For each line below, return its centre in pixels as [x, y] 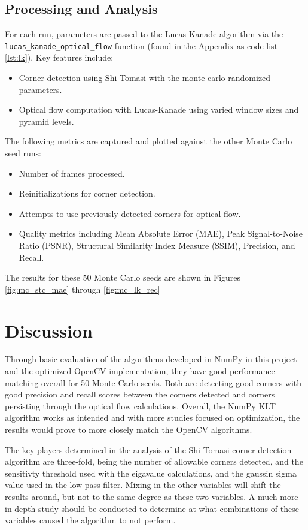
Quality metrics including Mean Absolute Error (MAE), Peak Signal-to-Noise [161, 234]
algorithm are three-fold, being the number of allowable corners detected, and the [154, 461]
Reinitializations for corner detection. [87, 193]
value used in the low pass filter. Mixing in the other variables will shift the [143, 485]
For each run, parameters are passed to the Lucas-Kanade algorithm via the [144, 34]
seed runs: [23, 153]
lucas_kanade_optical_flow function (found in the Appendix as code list [141, 45]
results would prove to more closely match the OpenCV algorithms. [129, 430]
